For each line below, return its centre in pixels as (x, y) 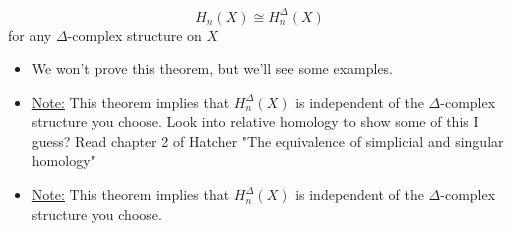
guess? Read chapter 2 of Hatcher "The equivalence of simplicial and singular (267, 140)
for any (30, 34)
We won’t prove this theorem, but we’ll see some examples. (212, 68)
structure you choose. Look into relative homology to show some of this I (255, 121)
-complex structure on (134, 34)
